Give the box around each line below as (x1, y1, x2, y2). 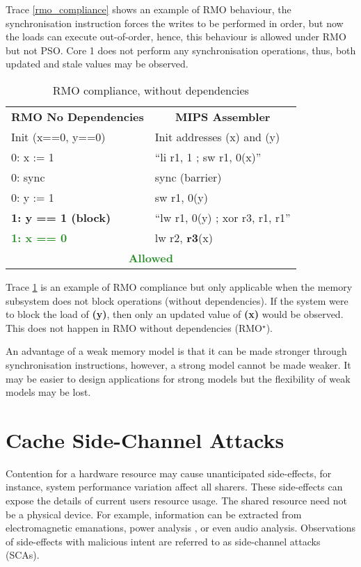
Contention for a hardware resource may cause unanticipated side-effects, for (6, 465, 332, 480)
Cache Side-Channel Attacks (6, 425, 284, 454)
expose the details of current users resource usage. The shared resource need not (6, 493, 347, 508)
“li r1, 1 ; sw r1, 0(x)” (154, 148, 262, 165)
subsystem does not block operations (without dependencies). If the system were (6, 293, 348, 308)
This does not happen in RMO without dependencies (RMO (6, 320, 262, 335)
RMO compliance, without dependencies (52, 81, 249, 98)
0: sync (11, 168, 45, 185)
